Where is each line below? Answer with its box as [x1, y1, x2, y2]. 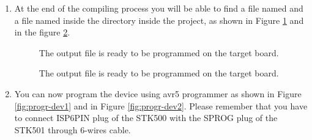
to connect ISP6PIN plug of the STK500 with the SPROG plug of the [14, 111, 278, 124]
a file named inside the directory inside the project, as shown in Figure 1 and [14, 13, 304, 26]
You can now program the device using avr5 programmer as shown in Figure [14, 87, 302, 100]
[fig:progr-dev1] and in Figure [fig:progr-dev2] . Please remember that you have [14, 99, 308, 112]
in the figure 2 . [14, 26, 70, 39]
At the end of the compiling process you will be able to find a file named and [14, 2, 303, 14]
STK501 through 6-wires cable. [14, 123, 131, 136]
